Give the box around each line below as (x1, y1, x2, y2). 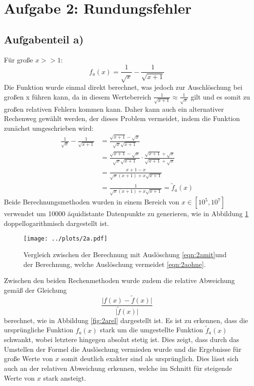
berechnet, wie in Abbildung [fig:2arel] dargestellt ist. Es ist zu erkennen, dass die (4, 315, 248, 325)
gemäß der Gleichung (4, 284, 67, 295)
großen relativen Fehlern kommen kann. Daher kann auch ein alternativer (4, 103, 224, 114)
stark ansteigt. (43, 372, 86, 383)
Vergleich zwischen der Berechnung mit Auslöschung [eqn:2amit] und (23, 249, 227, 260)
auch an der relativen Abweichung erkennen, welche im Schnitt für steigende (4, 363, 232, 373)
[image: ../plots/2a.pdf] (23, 235, 107, 243)
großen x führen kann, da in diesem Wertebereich (4, 91, 151, 102)
